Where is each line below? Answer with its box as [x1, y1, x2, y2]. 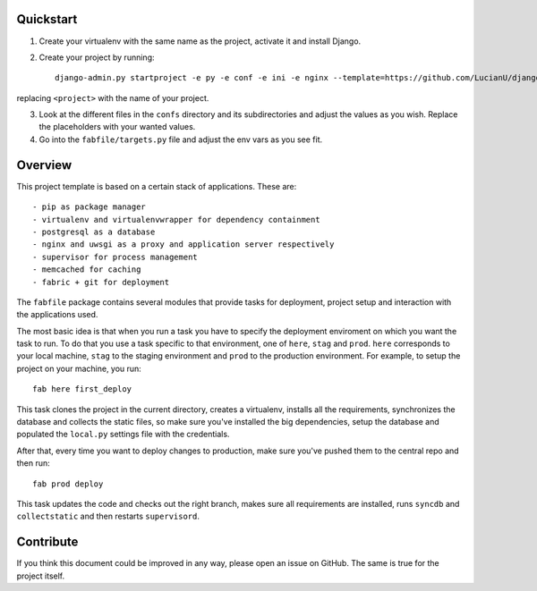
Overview [16, 157, 72, 173]
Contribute [16, 535, 79, 550]
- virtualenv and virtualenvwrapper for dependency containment [32, 215, 321, 224]
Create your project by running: [38, 52, 155, 63]
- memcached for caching [32, 265, 141, 274]
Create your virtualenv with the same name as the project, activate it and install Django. [38, 36, 362, 46]
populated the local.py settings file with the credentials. [16, 429, 230, 440]
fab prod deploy [32, 478, 104, 489]
